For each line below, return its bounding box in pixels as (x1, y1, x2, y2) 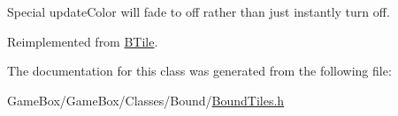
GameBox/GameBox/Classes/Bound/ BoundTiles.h (7, 91, 285, 109)
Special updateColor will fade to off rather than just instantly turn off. (7, 3, 390, 20)
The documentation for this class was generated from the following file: (7, 62, 392, 80)
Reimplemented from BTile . (7, 32, 158, 50)
